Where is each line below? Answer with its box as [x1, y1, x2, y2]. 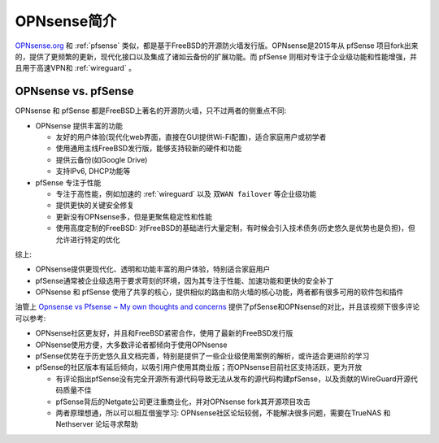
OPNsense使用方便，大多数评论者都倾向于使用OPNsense [35, 340, 228, 350]
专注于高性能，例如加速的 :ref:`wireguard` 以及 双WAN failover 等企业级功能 [55, 189, 317, 198]
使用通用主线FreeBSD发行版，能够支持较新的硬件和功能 [55, 143, 242, 154]
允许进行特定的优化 [55, 234, 120, 244]
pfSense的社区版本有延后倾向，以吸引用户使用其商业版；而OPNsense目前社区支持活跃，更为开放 [35, 363, 363, 372]
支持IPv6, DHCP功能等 [55, 167, 131, 176]
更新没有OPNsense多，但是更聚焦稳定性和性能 [55, 211, 213, 221]
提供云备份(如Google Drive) [55, 154, 148, 164]
